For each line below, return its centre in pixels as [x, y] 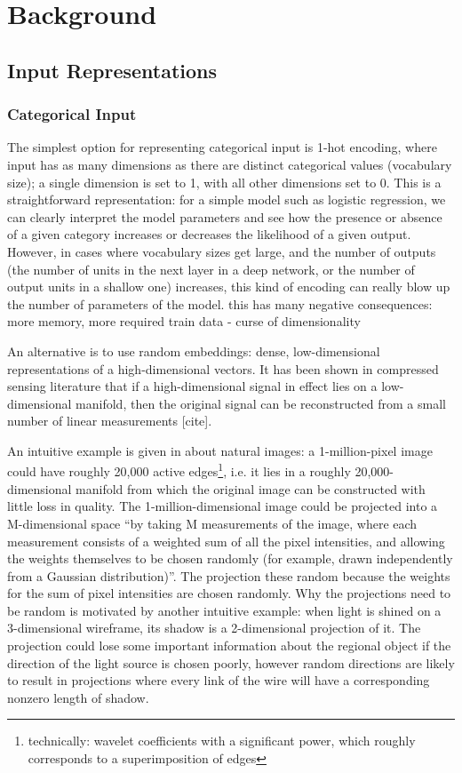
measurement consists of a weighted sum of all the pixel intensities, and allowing [226, 541]
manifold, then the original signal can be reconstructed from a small [261, 403]
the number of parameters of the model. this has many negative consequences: [220, 303]
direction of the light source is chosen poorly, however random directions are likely [231, 662]
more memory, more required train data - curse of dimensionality [184, 321]
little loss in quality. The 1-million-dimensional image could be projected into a [223, 506]
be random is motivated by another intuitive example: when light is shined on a [224, 610]
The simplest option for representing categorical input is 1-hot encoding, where [222, 147]
